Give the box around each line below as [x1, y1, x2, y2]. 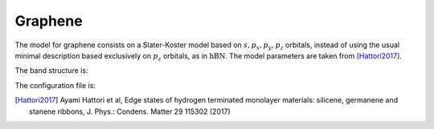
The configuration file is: [14, 80, 96, 90]
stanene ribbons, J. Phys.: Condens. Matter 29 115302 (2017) [29, 107, 231, 116]
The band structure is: [14, 66, 88, 75]
